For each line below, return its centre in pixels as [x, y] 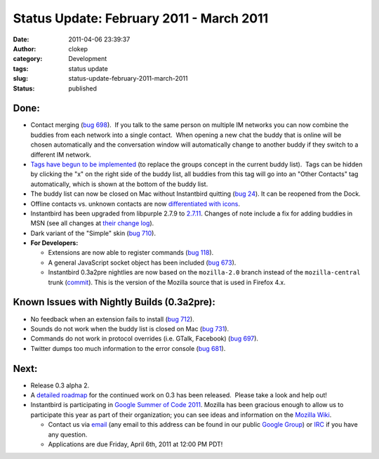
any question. [68, 434]
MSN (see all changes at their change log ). [92, 223]
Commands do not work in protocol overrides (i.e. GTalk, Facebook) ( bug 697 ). [145, 339]
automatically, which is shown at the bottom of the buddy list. [119, 184]
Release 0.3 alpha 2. [60, 385]
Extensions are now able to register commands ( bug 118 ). [131, 253]
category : [28, 59]
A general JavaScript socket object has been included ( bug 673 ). [142, 262]
